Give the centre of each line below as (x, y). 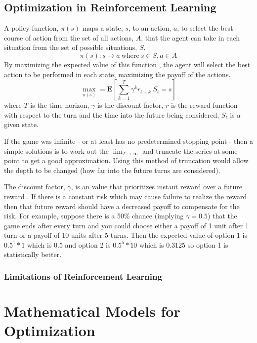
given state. (21, 124)
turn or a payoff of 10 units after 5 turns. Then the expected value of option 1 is (126, 235)
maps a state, (103, 28)
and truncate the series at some (190, 150)
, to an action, (150, 28)
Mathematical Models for (92, 311)
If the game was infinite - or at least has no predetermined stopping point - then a (129, 141)
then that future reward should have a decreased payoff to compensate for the (122, 206)
